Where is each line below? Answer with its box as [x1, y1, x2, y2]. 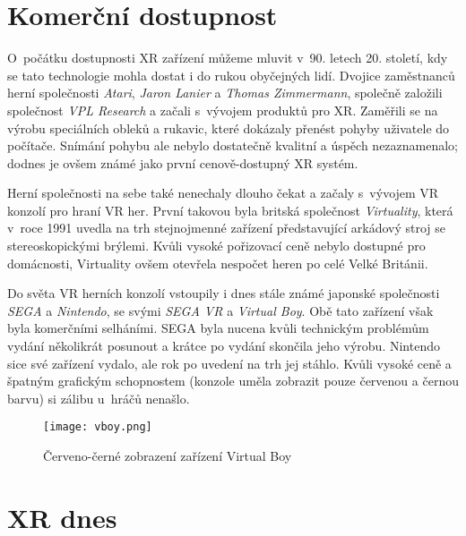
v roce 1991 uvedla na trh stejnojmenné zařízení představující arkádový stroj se [7, 218, 446, 237]
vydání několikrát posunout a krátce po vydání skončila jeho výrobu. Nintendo [7, 336, 440, 355]
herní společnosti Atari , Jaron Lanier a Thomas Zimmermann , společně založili [7, 83, 443, 102]
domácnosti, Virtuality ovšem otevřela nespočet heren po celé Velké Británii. [7, 253, 428, 272]
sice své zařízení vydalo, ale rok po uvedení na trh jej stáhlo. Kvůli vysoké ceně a [7, 353, 452, 372]
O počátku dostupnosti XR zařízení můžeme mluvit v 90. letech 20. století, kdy [7, 48, 448, 67]
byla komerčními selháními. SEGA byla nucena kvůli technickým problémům [7, 319, 429, 337]
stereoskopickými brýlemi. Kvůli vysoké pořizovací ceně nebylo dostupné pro [7, 236, 426, 255]
